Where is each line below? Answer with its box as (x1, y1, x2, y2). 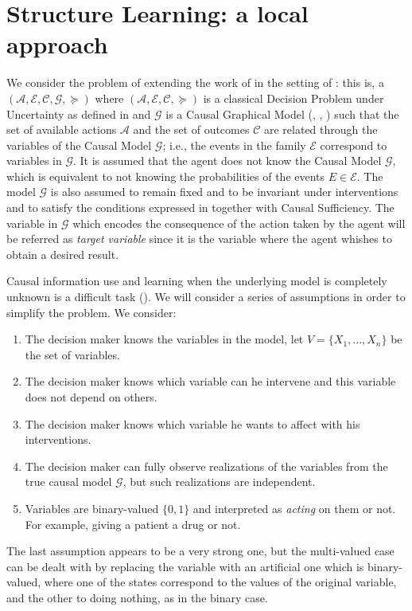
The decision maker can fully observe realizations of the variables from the (25, 457, 388, 474)
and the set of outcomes (133, 121, 250, 138)
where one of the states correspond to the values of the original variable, (44, 574, 397, 590)
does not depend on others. (25, 389, 157, 405)
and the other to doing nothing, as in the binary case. (6, 589, 268, 605)
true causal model (25, 473, 112, 490)
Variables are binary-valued (25, 499, 159, 516)
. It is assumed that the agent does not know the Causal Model (73, 152, 382, 169)
